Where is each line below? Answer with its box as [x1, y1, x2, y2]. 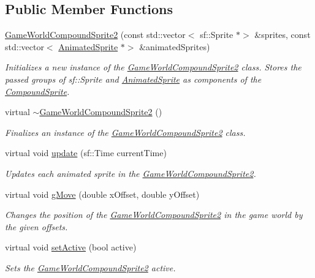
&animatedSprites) [139, 40, 210, 53]
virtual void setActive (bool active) [5, 241, 137, 254]
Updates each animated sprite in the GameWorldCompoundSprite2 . [5, 167, 256, 179]
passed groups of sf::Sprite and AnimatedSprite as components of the [5, 72, 262, 85]
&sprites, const [254, 28, 311, 41]
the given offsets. [5, 220, 68, 233]
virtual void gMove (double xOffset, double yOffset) [5, 187, 200, 200]
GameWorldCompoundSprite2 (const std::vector [5, 28, 186, 41]
